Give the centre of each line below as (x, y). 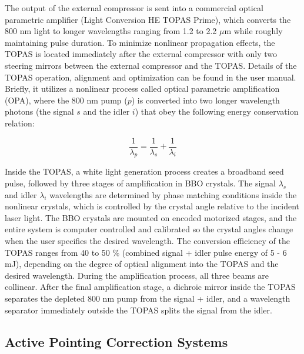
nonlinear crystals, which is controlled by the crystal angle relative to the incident (152, 206)
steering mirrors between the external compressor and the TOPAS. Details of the (151, 65)
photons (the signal (39, 111)
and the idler (106, 111)
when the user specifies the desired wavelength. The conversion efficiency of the (147, 240)
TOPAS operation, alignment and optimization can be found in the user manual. (151, 77)
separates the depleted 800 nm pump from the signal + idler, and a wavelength (148, 298)
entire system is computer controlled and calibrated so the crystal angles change (149, 229)
